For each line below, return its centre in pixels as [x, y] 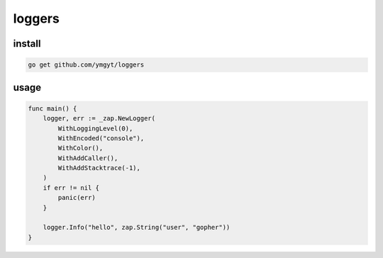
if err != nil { [71, 187]
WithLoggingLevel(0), [95, 128]
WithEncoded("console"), [101, 138]
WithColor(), [81, 148]
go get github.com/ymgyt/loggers [86, 65]
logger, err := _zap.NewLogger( [99, 118]
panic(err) [77, 198]
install [27, 44]
